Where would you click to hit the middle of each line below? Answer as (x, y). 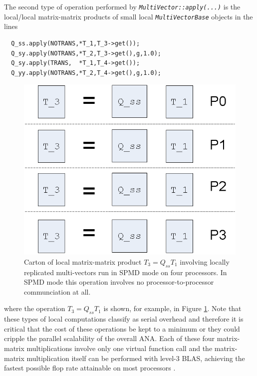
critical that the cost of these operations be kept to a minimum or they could (122, 328)
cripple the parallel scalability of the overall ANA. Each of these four (110, 338)
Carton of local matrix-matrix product (83, 261)
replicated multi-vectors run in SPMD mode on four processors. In (126, 272)
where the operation (35, 308)
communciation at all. (57, 291)
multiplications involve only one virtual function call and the (120, 348)
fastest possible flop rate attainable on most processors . (90, 368)
